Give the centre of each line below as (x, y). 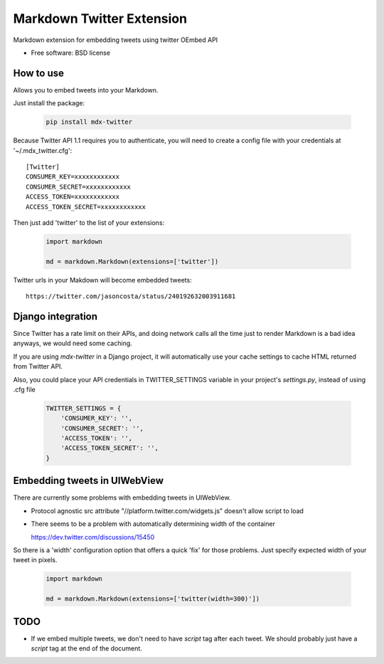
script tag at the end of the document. (86, 648)
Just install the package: (49, 103)
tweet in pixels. (35, 560)
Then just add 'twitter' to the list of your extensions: (89, 222)
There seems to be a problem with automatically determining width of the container (153, 524)
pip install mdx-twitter (89, 122)
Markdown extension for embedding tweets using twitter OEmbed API (116, 40)
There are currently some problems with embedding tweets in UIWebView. (122, 497)
